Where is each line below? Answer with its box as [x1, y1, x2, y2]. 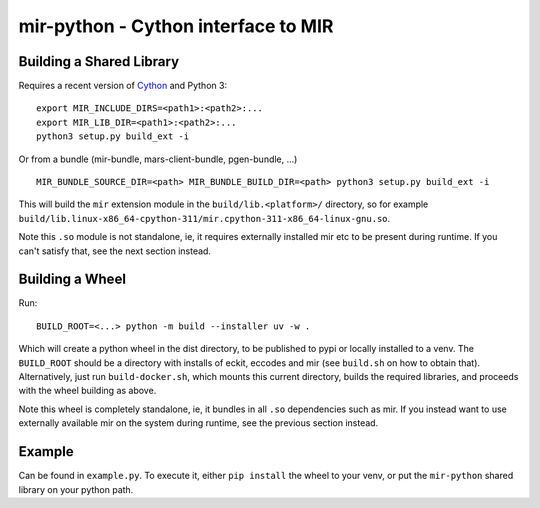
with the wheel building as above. [18, 385, 157, 397]
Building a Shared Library [18, 53, 180, 70]
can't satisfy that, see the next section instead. [18, 245, 212, 257]
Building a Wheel [18, 271, 127, 288]
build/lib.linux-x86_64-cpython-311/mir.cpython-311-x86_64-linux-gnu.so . [18, 212, 391, 224]
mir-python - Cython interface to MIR [18, 15, 334, 37]
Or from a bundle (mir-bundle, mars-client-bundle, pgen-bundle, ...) [18, 153, 298, 165]
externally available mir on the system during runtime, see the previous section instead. [18, 417, 379, 429]
